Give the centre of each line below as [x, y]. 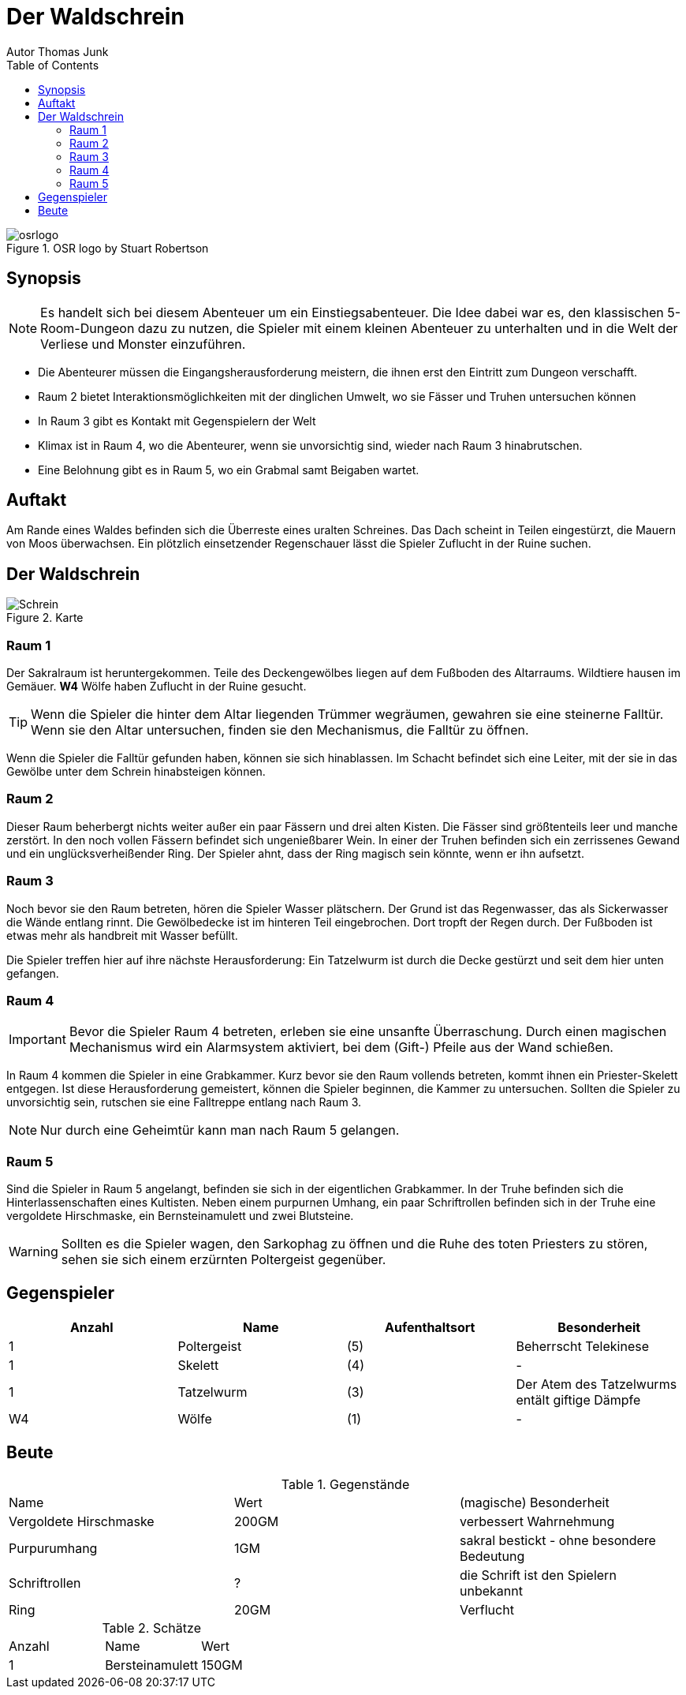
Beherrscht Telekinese [582, 1346]
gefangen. [33, 973]
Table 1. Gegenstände [345, 1484]
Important [37, 1040]
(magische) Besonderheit [534, 1502]
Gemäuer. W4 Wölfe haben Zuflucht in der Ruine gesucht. [157, 687]
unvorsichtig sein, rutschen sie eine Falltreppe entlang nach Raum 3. [184, 1102]
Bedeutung [492, 1556]
